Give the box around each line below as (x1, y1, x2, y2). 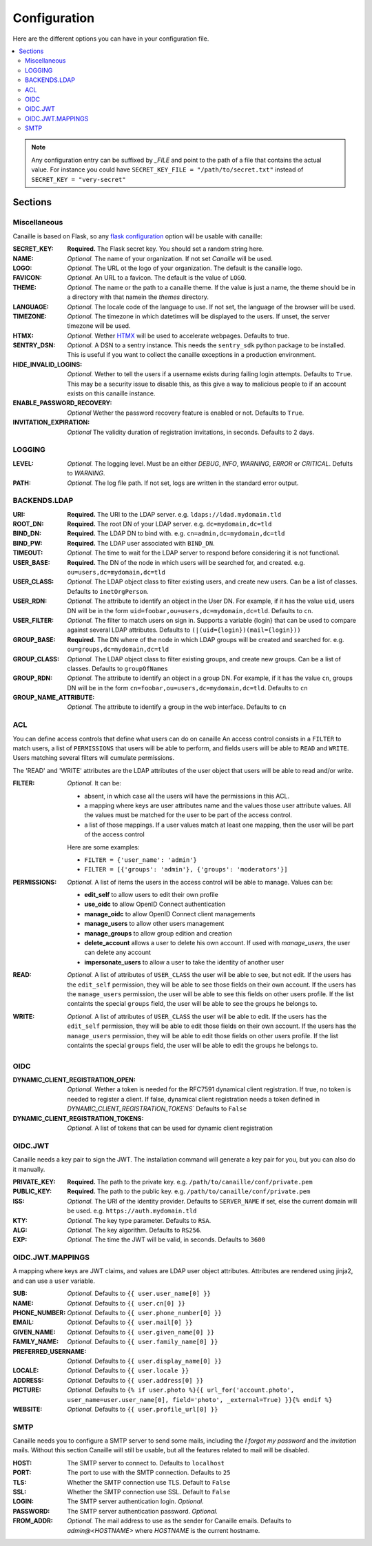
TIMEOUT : (12, 548, 43, 557)
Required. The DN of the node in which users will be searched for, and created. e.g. (67, 558, 306, 566)
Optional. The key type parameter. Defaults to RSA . (67, 1216, 211, 1224)
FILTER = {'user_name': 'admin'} (84, 856, 198, 864)
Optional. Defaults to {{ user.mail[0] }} (67, 1318, 193, 1326)
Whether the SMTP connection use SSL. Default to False (67, 1488, 231, 1496)
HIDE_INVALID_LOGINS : (12, 360, 83, 369)
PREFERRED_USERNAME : (12, 1347, 87, 1355)
